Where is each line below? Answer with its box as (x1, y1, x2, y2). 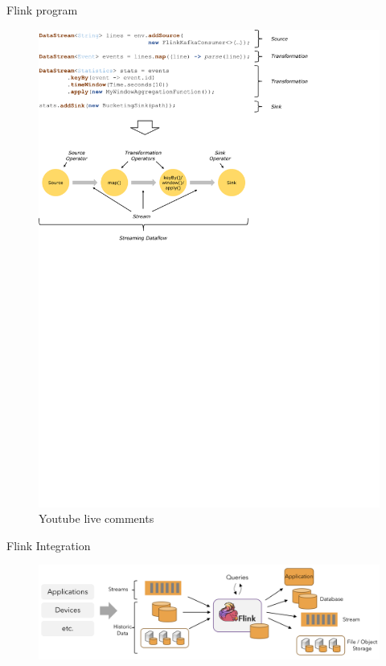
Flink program (6, 2, 78, 18)
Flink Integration (6, 536, 91, 553)
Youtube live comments (39, 510, 154, 527)
